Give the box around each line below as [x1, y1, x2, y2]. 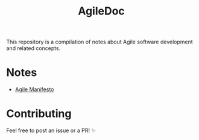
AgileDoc [78, 4, 125, 18]
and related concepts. [6, 45, 61, 52]
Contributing [6, 107, 72, 121]
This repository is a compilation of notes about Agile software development [6, 38, 193, 46]
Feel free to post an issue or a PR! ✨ [6, 127, 96, 134]
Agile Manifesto [14, 86, 54, 93]
